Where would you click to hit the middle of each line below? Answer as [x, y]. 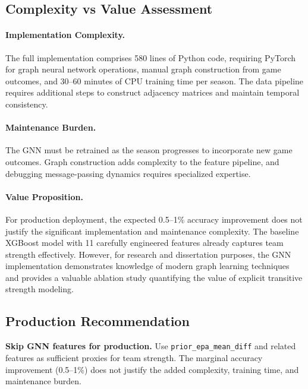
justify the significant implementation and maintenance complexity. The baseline [152, 231]
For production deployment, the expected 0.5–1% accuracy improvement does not [154, 219]
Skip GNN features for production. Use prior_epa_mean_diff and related [151, 346]
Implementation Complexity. [65, 35]
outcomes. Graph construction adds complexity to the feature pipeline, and [142, 161]
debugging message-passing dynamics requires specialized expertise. [128, 173]
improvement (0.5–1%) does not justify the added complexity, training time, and [152, 369]
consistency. [27, 104]
